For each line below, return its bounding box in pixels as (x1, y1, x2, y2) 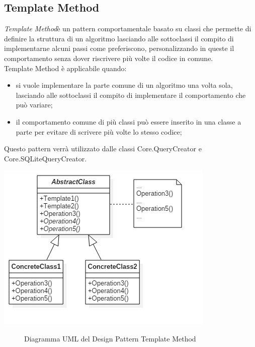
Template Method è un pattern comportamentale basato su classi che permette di (4, 23, 251, 34)
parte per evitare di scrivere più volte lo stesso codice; (16, 126, 182, 137)
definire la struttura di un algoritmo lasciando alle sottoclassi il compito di (4, 33, 234, 43)
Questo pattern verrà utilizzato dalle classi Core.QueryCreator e (4, 143, 202, 154)
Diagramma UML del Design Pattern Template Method (24, 333, 196, 343)
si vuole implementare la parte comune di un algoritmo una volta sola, (16, 80, 233, 90)
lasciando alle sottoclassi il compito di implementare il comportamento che (16, 89, 246, 100)
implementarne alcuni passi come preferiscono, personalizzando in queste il (4, 43, 234, 53)
